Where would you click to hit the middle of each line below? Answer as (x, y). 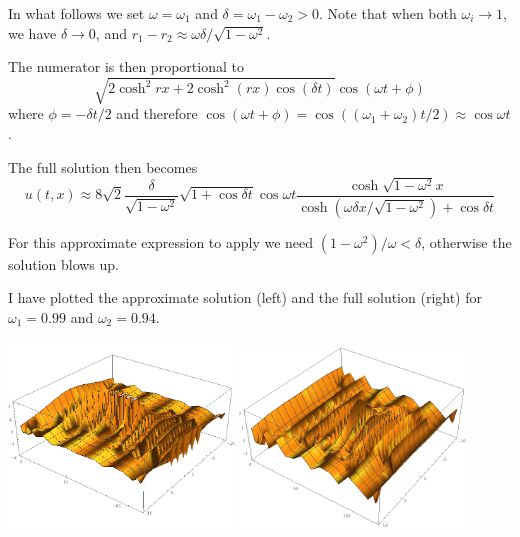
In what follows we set (76, 13)
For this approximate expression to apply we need (161, 241)
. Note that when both (388, 13)
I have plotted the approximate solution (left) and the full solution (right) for (245, 297)
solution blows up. (64, 263)
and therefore (157, 113)
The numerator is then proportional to (126, 66)
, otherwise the (466, 241)
